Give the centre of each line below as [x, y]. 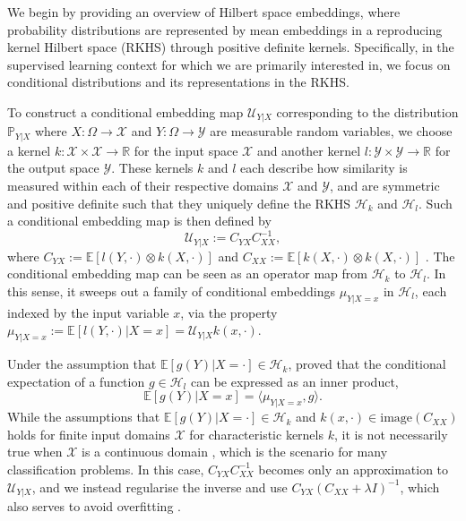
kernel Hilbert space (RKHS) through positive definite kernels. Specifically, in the [231, 47]
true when [35, 452]
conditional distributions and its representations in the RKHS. [178, 82]
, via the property [229, 312]
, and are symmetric [385, 186]
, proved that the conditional [367, 364]
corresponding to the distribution [367, 111]
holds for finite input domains [89, 434]
